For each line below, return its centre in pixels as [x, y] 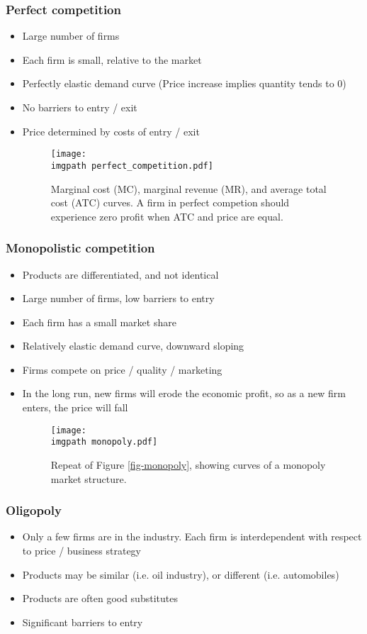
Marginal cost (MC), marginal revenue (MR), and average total [188, 188]
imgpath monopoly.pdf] [104, 442]
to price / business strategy [81, 550]
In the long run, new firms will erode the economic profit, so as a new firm [184, 393]
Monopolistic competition [80, 248]
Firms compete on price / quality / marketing [122, 369]
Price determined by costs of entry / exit [111, 131]
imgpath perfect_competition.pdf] [132, 166]
